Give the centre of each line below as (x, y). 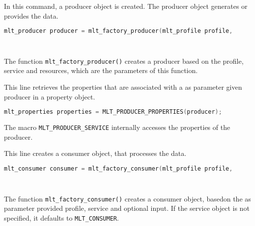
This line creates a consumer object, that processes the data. (95, 153)
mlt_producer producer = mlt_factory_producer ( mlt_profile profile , (118, 31)
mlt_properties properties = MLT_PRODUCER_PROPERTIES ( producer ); (113, 112)
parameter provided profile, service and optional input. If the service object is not (127, 208)
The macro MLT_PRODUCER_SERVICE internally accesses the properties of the (117, 127)
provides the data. (31, 15)
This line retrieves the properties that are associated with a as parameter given (123, 87)
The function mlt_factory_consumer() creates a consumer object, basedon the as (127, 198)
